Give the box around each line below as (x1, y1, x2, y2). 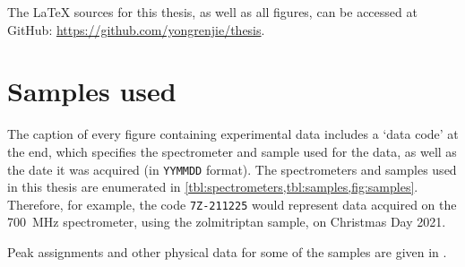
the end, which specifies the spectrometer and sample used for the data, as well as (7, 142, 457, 160)
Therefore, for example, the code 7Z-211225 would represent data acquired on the (7, 194, 457, 213)
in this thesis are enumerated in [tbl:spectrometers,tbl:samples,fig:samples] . (7, 177, 418, 196)
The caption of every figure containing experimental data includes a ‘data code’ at (7, 125, 459, 143)
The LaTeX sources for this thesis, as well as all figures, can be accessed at (7, 3, 418, 21)
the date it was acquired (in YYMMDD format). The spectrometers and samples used (7, 159, 457, 178)
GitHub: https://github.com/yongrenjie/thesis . (7, 20, 265, 39)
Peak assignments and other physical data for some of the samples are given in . (7, 243, 447, 261)
